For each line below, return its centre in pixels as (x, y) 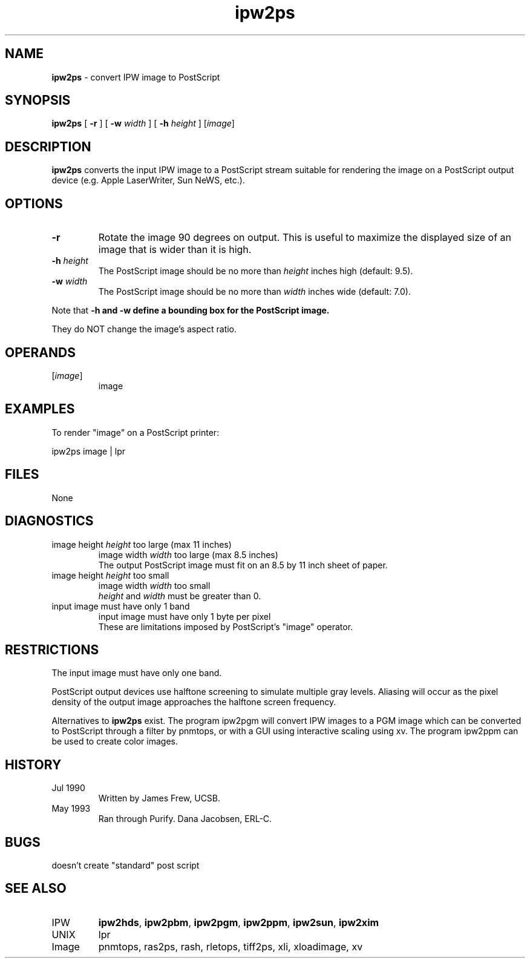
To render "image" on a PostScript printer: (136, 432)
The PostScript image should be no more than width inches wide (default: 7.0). (254, 292)
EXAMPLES (40, 409)
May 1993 (71, 809)
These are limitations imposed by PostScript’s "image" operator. (226, 626)
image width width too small (154, 585)
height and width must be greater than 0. (180, 596)
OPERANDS (40, 352)
